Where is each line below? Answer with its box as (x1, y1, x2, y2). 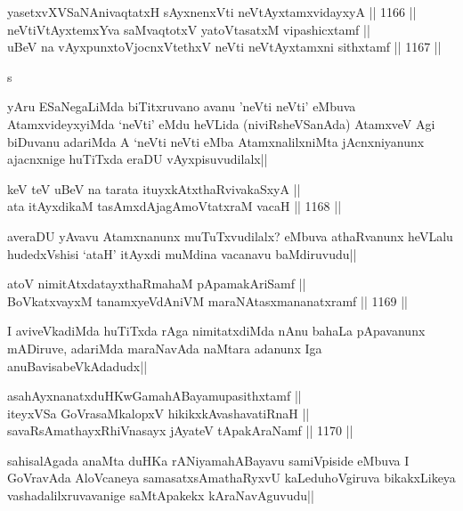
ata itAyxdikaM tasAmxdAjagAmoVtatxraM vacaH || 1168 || (7, 197, 342, 215)
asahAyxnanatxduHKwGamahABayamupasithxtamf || (7, 386, 302, 405)
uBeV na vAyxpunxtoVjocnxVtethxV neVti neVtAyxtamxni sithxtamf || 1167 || (7, 37, 442, 56)
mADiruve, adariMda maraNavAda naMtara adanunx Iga (7, 338, 322, 357)
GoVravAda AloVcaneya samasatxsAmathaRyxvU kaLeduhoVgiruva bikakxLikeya (7, 468, 456, 487)
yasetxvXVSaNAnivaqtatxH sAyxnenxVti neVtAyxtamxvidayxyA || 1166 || (7, 3, 417, 20)
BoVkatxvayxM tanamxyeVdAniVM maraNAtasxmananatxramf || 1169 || (7, 291, 408, 310)
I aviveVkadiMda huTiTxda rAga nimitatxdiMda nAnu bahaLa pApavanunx (7, 321, 426, 340)
